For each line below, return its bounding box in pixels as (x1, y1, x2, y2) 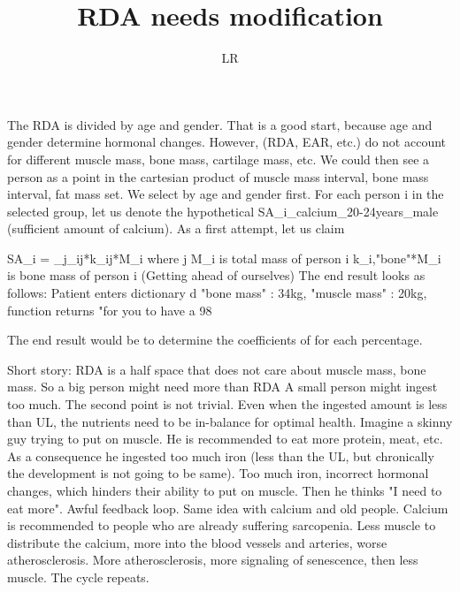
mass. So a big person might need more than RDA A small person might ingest (7, 377, 438, 396)
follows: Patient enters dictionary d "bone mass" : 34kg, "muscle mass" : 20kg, (7, 284, 427, 302)
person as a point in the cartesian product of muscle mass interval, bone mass (7, 167, 429, 186)
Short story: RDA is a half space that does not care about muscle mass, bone (7, 360, 426, 378)
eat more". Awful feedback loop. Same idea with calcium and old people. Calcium (7, 498, 448, 517)
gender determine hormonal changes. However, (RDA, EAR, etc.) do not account (7, 133, 447, 151)
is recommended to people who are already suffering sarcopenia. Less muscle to (7, 516, 436, 535)
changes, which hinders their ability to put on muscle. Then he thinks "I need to (7, 482, 442, 499)
